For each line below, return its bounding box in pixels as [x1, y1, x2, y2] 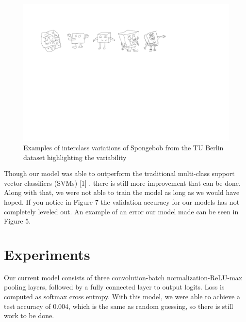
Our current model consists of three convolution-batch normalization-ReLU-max [4, 272, 243, 282]
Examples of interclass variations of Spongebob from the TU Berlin [23, 142, 224, 152]
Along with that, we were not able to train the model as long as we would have [4, 187, 240, 197]
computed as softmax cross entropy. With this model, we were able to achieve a [4, 291, 240, 302]
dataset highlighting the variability [23, 152, 127, 162]
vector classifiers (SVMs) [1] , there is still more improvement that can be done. [4, 177, 241, 188]
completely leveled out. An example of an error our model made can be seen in [4, 206, 239, 216]
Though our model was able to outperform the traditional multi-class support [4, 168, 235, 178]
